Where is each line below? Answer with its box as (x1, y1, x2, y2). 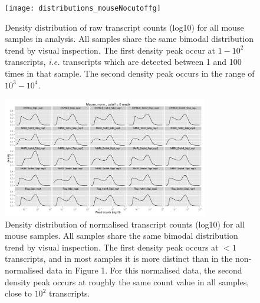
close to (5, 287, 32, 299)
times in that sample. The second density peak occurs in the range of (5, 67, 255, 80)
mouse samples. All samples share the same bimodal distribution (5, 229, 238, 242)
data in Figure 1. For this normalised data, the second (46, 264, 242, 276)
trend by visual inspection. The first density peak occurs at (5, 241, 219, 253)
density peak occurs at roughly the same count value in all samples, (5, 275, 249, 288)
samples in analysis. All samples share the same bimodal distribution (5, 32, 254, 45)
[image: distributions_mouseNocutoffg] (5, 4, 161, 12)
